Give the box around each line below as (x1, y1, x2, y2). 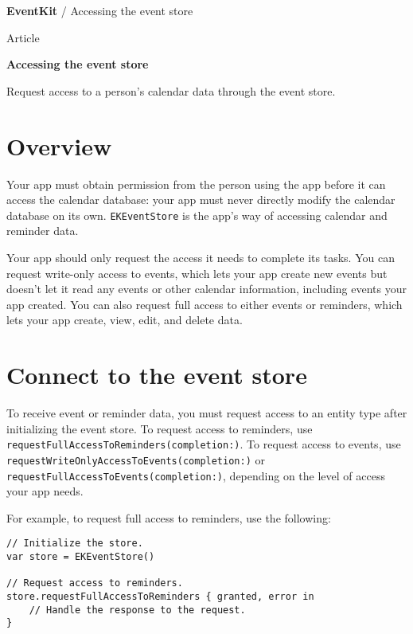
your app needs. (6, 483, 84, 499)
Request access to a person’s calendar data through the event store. (6, 82, 336, 99)
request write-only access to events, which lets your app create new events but (6, 264, 388, 281)
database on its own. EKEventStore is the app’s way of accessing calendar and (6, 206, 388, 223)
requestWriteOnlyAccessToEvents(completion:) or (6, 451, 265, 468)
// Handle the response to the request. (29, 604, 246, 616)
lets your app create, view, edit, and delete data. (6, 311, 243, 328)
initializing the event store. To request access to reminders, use (6, 420, 313, 436)
